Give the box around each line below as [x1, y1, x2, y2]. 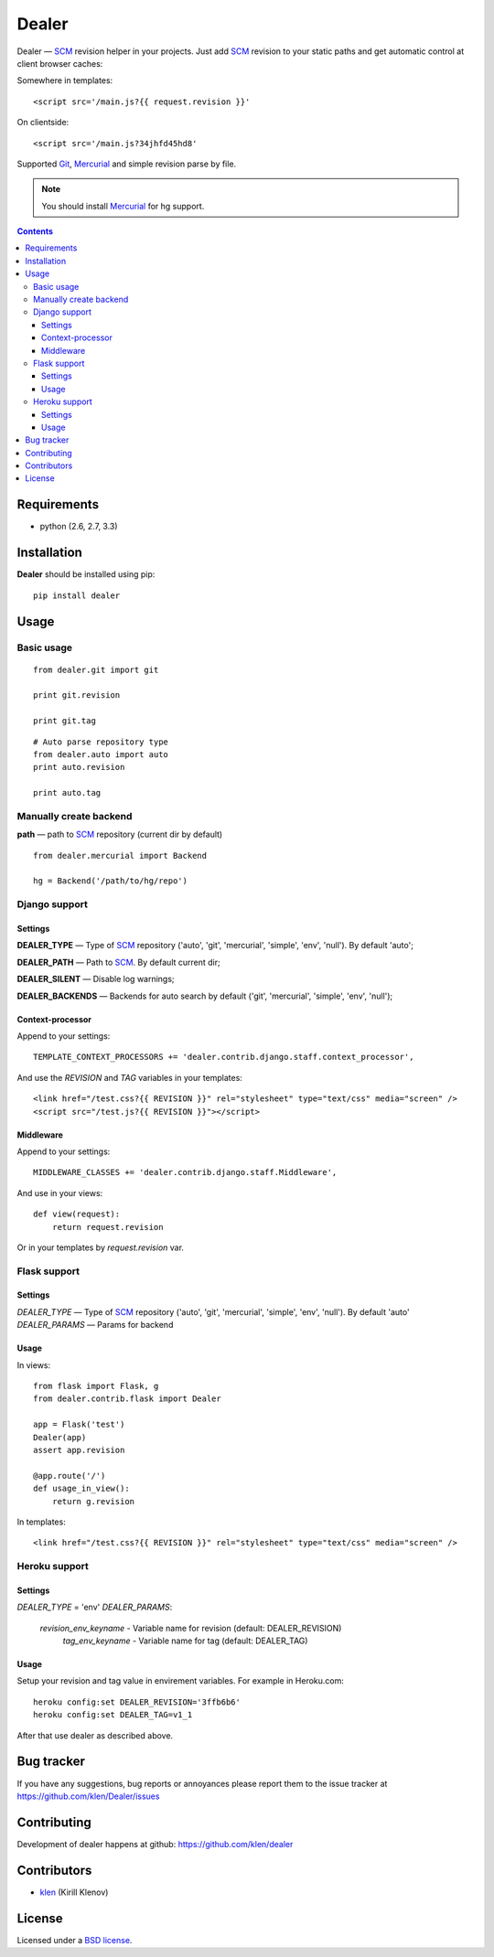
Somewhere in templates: [16, 75, 113, 86]
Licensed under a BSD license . [16, 1934, 133, 1945]
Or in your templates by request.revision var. [16, 1242, 185, 1253]
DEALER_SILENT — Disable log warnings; [16, 974, 175, 985]
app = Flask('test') [33, 1419, 125, 1430]
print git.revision [33, 690, 121, 700]
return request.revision [51, 1222, 164, 1232]
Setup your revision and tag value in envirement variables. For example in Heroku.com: [16, 1675, 345, 1686]
